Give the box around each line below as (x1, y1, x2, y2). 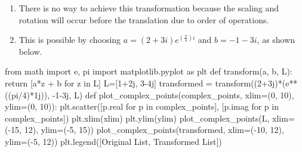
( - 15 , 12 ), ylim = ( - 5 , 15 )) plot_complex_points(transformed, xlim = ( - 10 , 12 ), (5, 123, 284, 136)
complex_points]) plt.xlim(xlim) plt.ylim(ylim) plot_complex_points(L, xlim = (5, 111, 295, 124)
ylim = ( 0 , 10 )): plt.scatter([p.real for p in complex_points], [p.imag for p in (5, 100, 279, 113)
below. (19, 45, 42, 57)
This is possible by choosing (19, 33, 121, 46)
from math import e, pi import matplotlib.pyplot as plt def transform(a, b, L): (5, 65, 292, 77)
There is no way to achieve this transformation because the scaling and (19, 2, 279, 14)
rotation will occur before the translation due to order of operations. (19, 13, 269, 26)
